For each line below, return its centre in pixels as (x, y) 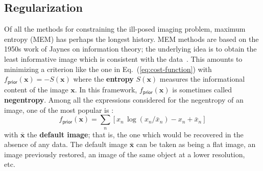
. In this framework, (106, 89)
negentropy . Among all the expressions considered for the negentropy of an (124, 100)
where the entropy (103, 79)
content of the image (36, 89)
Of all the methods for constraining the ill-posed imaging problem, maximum (125, 29)
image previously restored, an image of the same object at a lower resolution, (125, 154)
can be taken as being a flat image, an (196, 144)
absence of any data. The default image (66, 144)
